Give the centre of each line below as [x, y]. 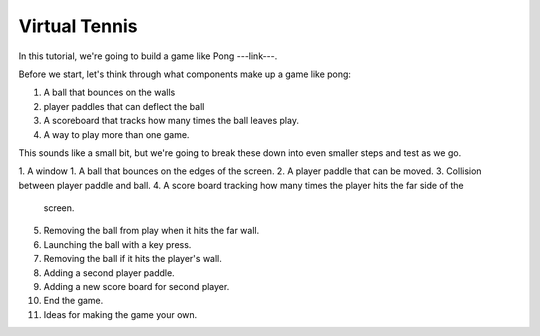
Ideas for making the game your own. [120, 314]
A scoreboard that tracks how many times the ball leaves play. [171, 121]
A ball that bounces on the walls [109, 92]
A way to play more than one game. [116, 134]
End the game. [73, 301]
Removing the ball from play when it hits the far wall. [151, 231]
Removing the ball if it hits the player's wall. [132, 259]
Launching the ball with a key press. [117, 244]
